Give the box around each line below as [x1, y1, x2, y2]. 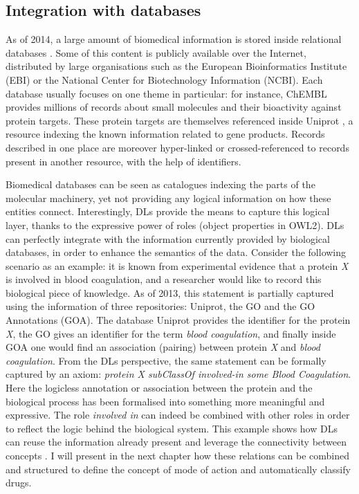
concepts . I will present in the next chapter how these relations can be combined [6, 448, 349, 463]
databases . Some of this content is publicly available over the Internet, [6, 45, 306, 60]
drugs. [6, 475, 32, 490]
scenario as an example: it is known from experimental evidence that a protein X [6, 258, 349, 273]
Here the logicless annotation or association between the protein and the [6, 381, 313, 395]
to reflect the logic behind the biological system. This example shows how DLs [6, 421, 338, 435]
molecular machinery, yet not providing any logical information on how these [6, 190, 331, 205]
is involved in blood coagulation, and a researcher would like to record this [6, 272, 322, 286]
